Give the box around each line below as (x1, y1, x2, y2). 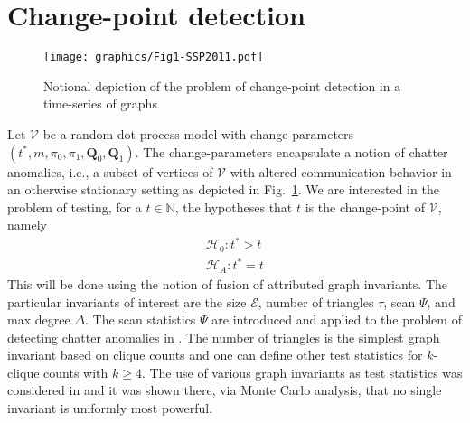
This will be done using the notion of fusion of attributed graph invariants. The (7, 274, 447, 293)
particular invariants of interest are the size (7, 292, 247, 311)
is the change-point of (305, 197, 426, 216)
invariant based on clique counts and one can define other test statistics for (7, 345, 423, 364)
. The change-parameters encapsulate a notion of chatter (135, 142, 448, 161)
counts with (43, 362, 108, 381)
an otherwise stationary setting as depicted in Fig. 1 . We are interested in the (7, 180, 439, 199)
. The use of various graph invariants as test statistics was (141, 362, 463, 381)
